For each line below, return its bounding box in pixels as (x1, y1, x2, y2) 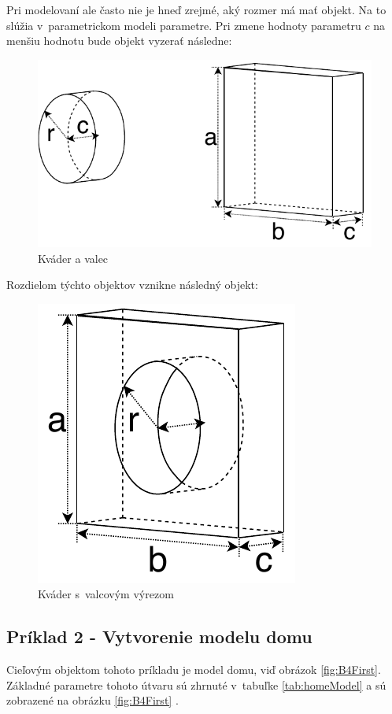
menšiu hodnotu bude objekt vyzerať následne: (6, 32, 232, 49)
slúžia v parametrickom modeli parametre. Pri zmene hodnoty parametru (6, 17, 361, 33)
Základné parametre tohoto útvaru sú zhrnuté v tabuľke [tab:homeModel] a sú (6, 676, 386, 693)
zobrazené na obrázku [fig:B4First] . (6, 692, 179, 708)
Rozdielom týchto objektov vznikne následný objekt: (6, 276, 258, 293)
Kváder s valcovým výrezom (38, 586, 174, 602)
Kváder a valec (38, 250, 109, 266)
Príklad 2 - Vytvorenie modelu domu (6, 624, 312, 649)
